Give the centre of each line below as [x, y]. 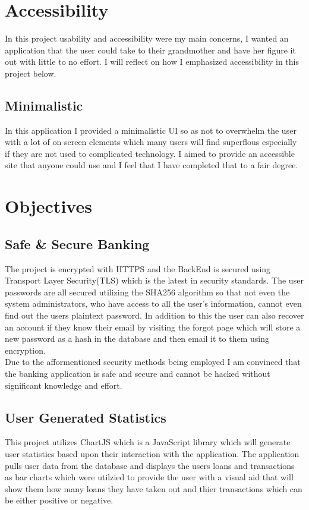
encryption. [25, 350]
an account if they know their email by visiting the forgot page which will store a [153, 327]
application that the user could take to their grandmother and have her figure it [150, 50]
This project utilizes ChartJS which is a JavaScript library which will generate [148, 442]
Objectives [48, 206]
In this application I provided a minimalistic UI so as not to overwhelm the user [151, 130]
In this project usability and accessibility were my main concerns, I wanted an [147, 38]
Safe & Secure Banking [77, 243]
